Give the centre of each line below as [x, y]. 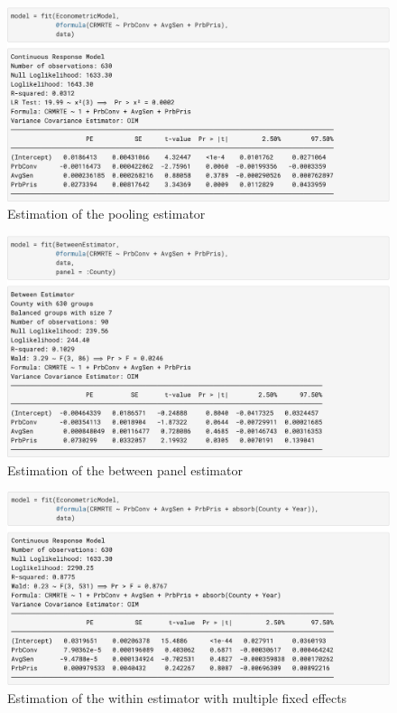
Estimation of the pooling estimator [106, 214]
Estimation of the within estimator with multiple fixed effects [177, 698]
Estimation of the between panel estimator [125, 469]
